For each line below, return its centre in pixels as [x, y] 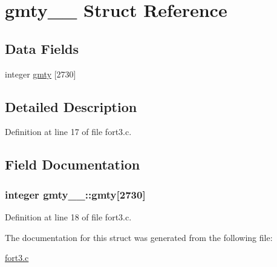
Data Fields [42, 48]
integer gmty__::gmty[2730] [75, 194]
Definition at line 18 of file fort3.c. [68, 216]
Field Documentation [73, 164]
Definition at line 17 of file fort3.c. [68, 132]
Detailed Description [71, 106]
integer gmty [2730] [41, 74]
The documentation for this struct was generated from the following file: [139, 237]
